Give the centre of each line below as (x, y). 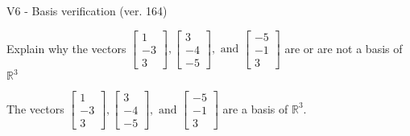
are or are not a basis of (344, 48)
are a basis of (255, 108)
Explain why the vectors (66, 48)
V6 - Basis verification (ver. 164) (87, 10)
